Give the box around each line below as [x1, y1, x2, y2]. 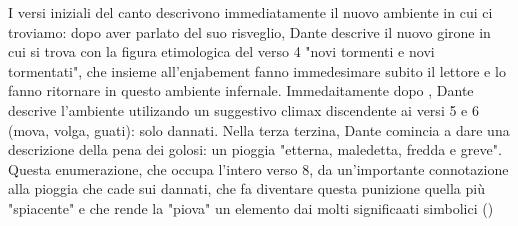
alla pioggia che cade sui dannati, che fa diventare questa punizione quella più [8, 178, 485, 199]
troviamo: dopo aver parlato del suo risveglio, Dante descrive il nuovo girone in [8, 21, 491, 42]
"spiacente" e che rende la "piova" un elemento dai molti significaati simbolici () [8, 197, 494, 218]
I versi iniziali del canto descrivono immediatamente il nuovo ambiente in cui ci [8, 2, 493, 22]
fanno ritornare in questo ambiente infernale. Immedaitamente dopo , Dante [8, 80, 474, 101]
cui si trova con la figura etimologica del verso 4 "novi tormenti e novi [8, 41, 435, 62]
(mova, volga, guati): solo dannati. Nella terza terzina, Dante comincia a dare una [8, 119, 510, 140]
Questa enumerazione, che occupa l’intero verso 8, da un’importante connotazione [8, 158, 509, 179]
